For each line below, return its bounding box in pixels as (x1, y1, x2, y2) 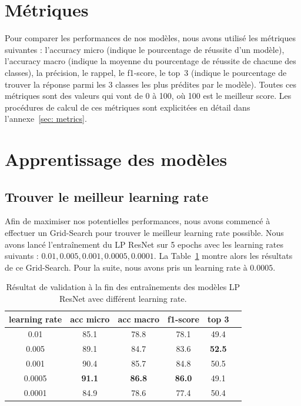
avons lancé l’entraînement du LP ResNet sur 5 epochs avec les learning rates (5, 238, 284, 250)
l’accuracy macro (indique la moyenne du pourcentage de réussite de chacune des (5, 55, 296, 67)
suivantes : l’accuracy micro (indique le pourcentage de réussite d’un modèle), (5, 43, 285, 55)
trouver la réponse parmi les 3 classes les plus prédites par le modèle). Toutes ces (5, 78, 296, 90)
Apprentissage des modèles (5, 147, 228, 171)
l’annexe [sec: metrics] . (5, 112, 87, 125)
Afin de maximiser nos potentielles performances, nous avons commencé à (5, 215, 270, 227)
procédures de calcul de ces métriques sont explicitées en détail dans (5, 101, 250, 113)
